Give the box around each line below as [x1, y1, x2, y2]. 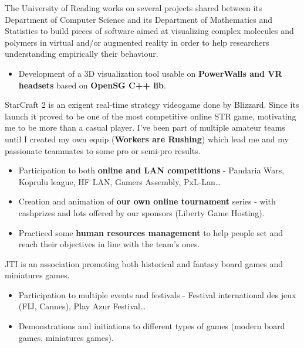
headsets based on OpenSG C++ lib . [18, 79, 166, 91]
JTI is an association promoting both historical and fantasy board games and [5, 257, 283, 269]
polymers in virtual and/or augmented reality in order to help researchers [5, 36, 269, 48]
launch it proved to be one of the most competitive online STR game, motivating [5, 110, 296, 122]
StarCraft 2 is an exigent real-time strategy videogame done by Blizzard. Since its [5, 98, 299, 111]
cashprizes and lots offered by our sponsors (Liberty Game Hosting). [18, 206, 265, 219]
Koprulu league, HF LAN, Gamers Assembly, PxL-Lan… [18, 175, 221, 187]
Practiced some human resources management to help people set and [18, 226, 283, 238]
